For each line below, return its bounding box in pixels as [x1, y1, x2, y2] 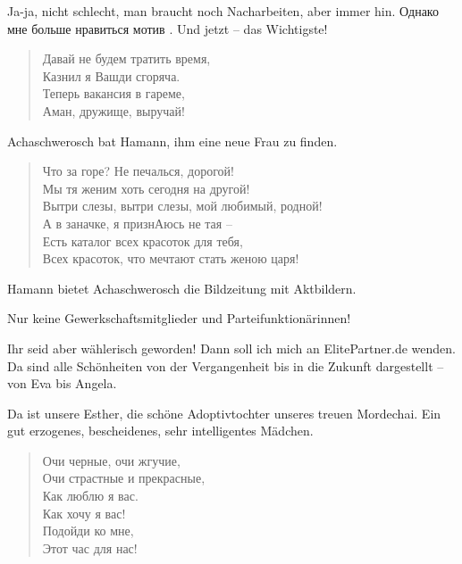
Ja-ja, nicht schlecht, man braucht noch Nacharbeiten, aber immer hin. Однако [7, 2, 439, 20]
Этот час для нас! [42, 538, 138, 557]
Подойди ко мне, [42, 521, 134, 540]
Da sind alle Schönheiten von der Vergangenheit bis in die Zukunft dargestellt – [7, 356, 444, 375]
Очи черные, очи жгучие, [42, 451, 181, 469]
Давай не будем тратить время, [42, 49, 211, 68]
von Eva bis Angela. [7, 374, 117, 393]
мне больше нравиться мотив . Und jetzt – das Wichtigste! [7, 19, 328, 37]
